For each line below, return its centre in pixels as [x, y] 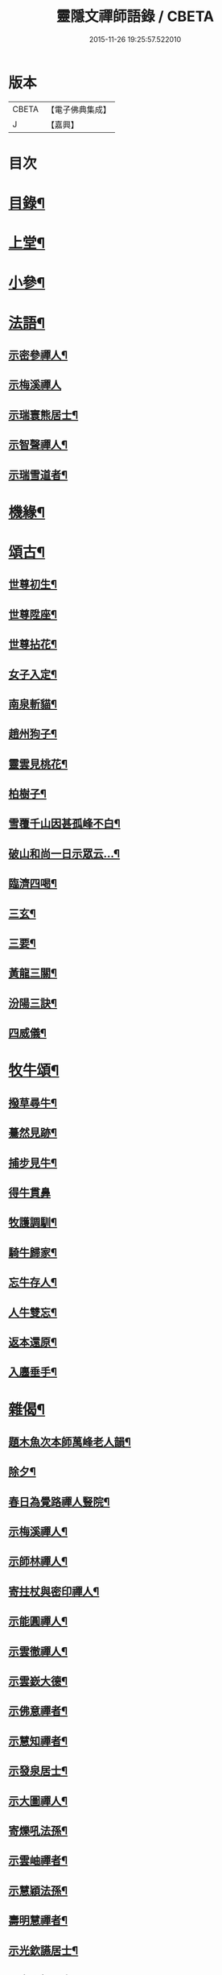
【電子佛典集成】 [78, 110]
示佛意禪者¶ [38, 1711]
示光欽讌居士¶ [43, 1950]
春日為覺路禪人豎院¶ [59, 1502]
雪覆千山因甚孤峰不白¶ [64, 824]
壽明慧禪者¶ [38, 1921]
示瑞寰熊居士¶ [43, 415]
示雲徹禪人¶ [38, 1651]
